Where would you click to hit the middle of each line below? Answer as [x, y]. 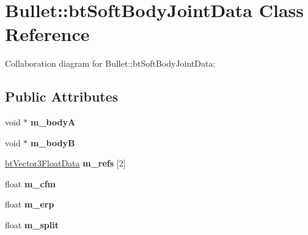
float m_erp [30, 204]
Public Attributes [62, 96]
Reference [47, 34]
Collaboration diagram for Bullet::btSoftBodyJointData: [110, 63]
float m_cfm [30, 183]
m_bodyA [53, 122]
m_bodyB [53, 142]
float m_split [32, 225]
